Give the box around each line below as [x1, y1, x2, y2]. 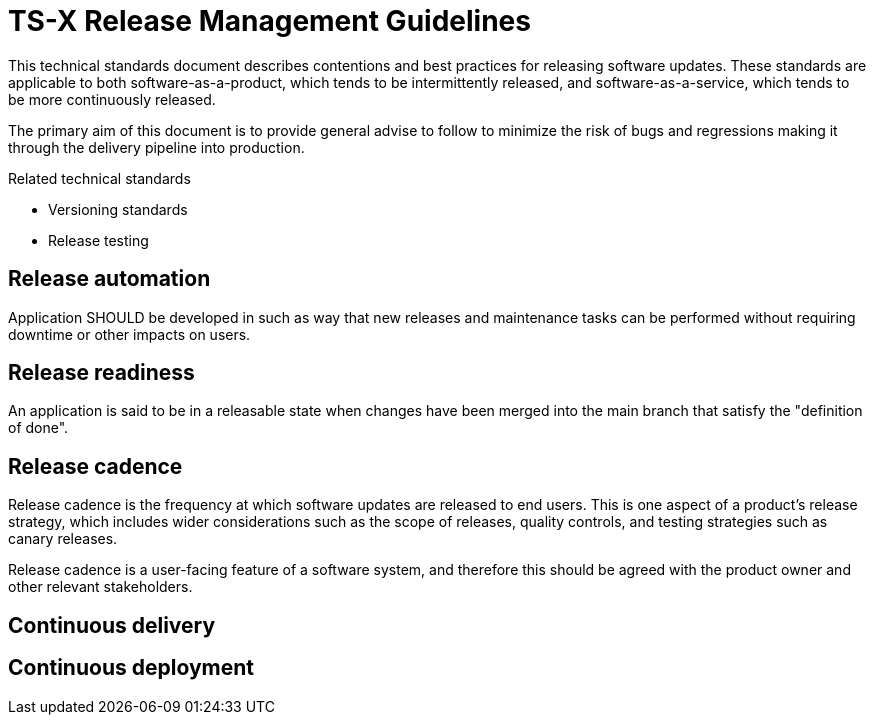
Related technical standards [8, 169, 191, 187]
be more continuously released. [8, 90, 216, 108]
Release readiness [8, 360, 195, 386]
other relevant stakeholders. [8, 578, 193, 596]
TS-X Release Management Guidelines [8, 4, 531, 38]
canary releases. [8, 530, 118, 548]
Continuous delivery [8, 612, 216, 638]
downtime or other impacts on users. [8, 325, 251, 343]
